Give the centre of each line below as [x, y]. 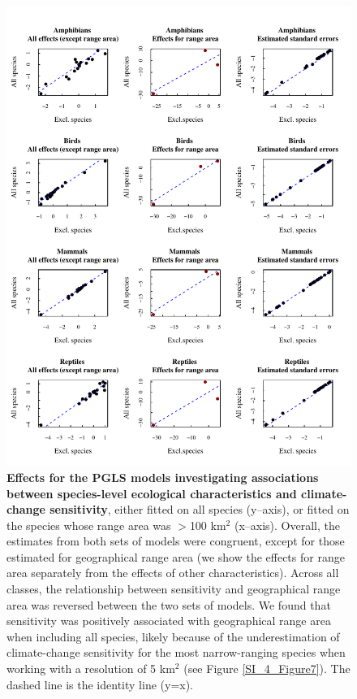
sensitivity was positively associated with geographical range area [169, 621]
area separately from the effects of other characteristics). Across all [173, 573]
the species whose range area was [89, 525]
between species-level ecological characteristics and [152, 493]
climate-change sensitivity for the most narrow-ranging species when [176, 652]
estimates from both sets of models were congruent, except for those [176, 541]
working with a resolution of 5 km [91, 669]
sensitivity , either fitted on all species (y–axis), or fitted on [200, 509]
